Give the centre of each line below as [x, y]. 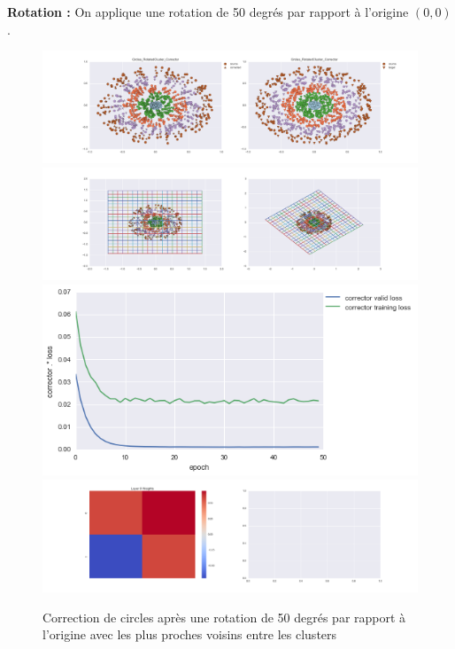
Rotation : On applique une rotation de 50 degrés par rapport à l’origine [208, 12]
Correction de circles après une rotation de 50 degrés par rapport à [224, 617]
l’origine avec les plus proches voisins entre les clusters [190, 634]
